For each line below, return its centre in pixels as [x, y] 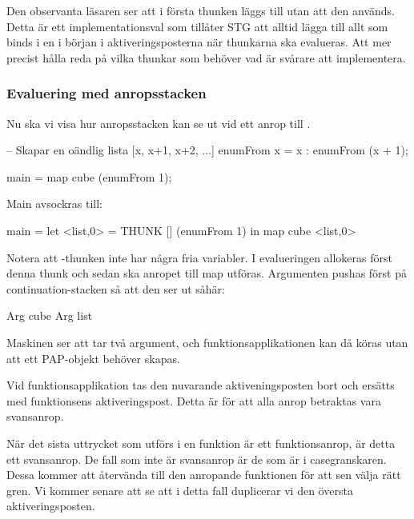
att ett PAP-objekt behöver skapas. [93, 358]
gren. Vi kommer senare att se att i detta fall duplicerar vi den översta [180, 490]
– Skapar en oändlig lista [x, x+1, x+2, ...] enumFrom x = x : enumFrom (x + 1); [207, 150]
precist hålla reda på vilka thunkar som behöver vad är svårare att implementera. [206, 57]
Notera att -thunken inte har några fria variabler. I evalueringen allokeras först [199, 257]
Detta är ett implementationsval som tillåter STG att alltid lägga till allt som [197, 26]
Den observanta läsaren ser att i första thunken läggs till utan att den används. [201, 10]
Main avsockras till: [54, 204]
